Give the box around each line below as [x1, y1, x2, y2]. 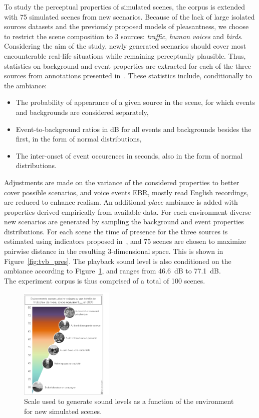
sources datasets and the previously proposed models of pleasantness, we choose [4, 21, 249, 32]
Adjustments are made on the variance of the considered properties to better [4, 177, 239, 187]
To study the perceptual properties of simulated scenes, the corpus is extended [4, 2, 245, 12]
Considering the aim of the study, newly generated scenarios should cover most [4, 41, 246, 51]
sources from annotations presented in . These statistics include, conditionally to [4, 70, 252, 81]
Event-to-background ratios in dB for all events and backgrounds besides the [16, 123, 251, 134]
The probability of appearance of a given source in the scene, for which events [16, 97, 255, 107]
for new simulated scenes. [24, 405, 102, 416]
